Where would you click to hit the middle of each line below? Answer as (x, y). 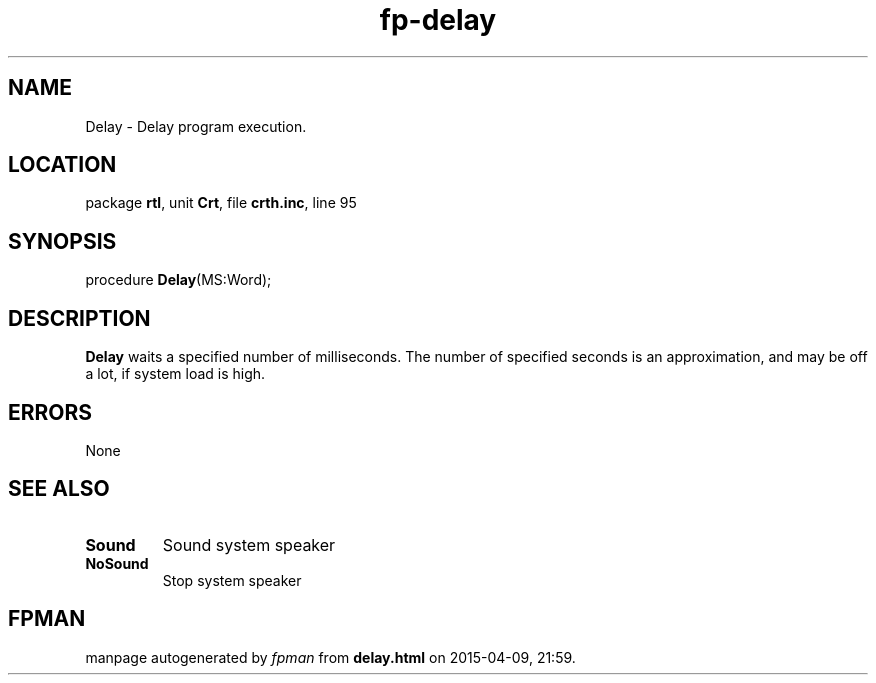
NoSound (117, 563)
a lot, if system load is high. (175, 374)
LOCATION (62, 165)
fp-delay (438, 20)
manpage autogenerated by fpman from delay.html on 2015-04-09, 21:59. (330, 657)
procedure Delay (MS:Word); (178, 280)
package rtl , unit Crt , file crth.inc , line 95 (221, 203)
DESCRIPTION (79, 318)
